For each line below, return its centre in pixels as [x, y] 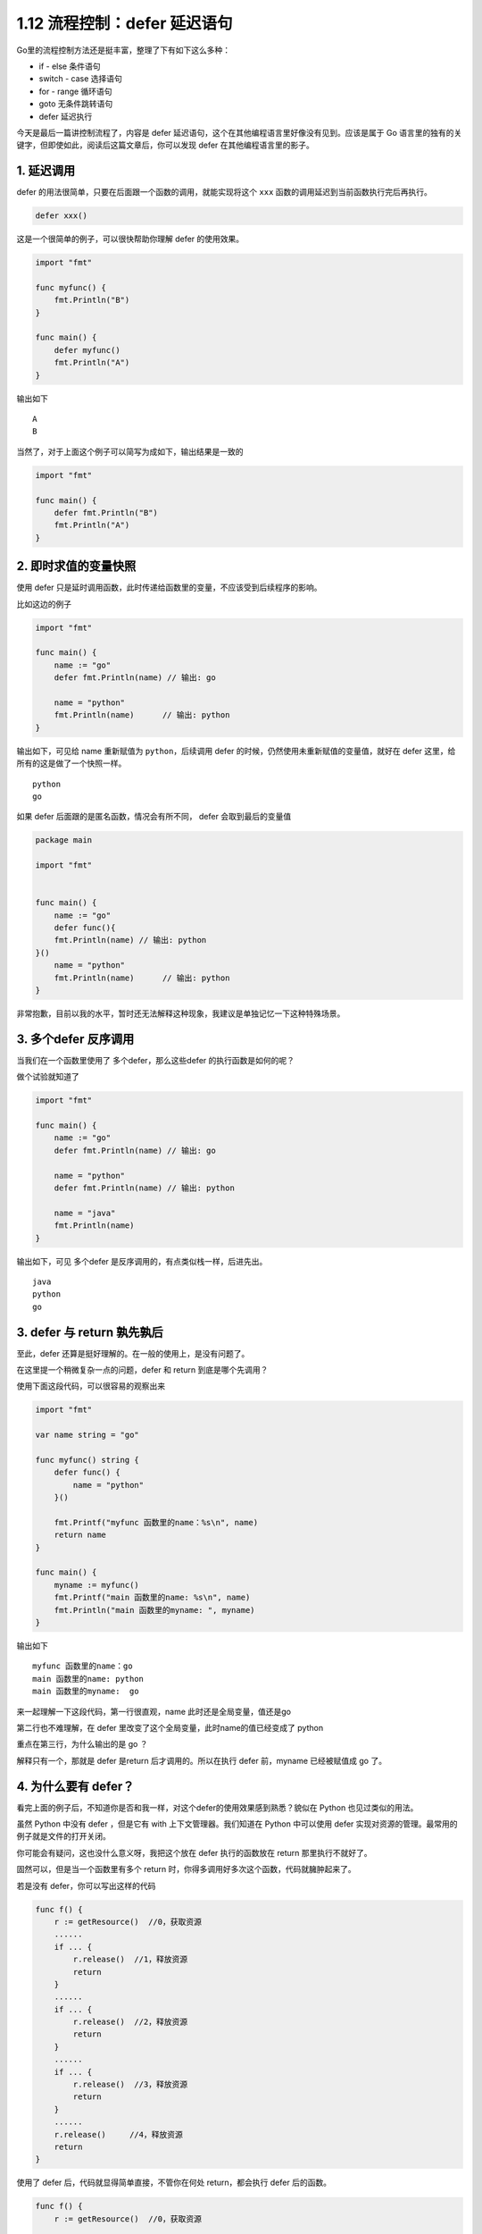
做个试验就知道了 [48, 1077]
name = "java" [85, 1213]
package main [64, 840]
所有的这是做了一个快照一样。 [71, 763]
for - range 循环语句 [75, 91]
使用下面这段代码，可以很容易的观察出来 [91, 1386]
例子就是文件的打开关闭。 [63, 1836]
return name [80, 1535]
